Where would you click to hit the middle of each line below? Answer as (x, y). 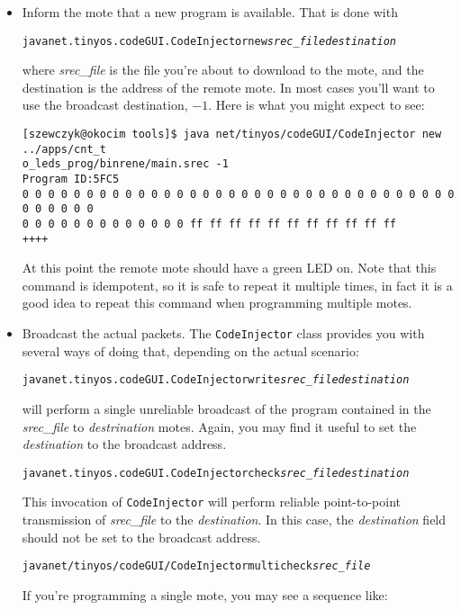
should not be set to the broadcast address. (141, 537)
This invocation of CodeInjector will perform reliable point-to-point (212, 502)
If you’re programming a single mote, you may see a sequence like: (205, 594)
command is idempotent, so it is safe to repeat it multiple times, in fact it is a (237, 285)
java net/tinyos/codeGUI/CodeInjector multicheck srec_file (196, 566)
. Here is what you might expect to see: (316, 105)
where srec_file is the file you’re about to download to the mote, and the (223, 70)
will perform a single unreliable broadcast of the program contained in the (226, 408)
